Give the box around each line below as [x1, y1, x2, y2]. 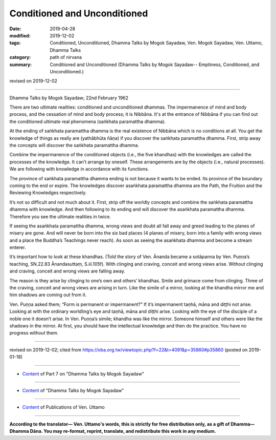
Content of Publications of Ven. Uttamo [22, 404, 105, 410]
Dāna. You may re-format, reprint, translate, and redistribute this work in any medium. [30, 428, 217, 434]
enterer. [9, 244, 26, 250]
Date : [9, 26, 21, 32]
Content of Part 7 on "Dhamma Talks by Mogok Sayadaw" [22, 370, 144, 376]
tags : [9, 40, 21, 46]
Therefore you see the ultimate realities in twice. [9, 213, 111, 220]
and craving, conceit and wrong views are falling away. [9, 268, 125, 274]
